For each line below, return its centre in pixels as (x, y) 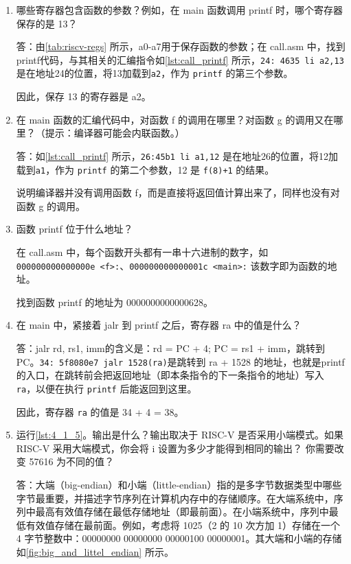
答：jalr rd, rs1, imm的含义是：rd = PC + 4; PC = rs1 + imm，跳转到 (170, 348)
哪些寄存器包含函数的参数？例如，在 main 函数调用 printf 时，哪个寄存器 (180, 10)
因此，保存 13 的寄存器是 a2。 (83, 96)
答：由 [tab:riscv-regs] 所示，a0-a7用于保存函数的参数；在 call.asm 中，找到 (181, 46)
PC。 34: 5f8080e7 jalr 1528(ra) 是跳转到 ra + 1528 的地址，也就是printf (180, 361)
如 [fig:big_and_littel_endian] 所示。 (95, 551)
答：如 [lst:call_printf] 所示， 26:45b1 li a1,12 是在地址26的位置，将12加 (177, 155)
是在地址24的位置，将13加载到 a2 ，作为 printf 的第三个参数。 (155, 73)
